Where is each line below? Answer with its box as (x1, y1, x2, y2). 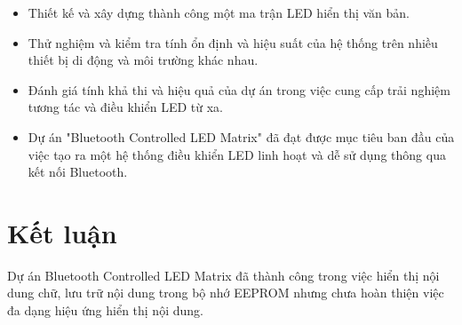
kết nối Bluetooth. (28, 162, 128, 181)
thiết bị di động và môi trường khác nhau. (28, 51, 259, 69)
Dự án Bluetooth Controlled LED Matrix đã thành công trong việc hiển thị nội (7, 266, 440, 284)
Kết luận (7, 214, 117, 250)
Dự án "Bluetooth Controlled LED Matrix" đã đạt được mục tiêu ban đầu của (28, 127, 455, 146)
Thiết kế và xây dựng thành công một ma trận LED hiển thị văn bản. (28, 4, 410, 21)
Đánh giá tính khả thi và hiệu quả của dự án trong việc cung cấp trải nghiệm (28, 80, 450, 99)
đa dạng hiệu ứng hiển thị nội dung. (7, 301, 203, 320)
